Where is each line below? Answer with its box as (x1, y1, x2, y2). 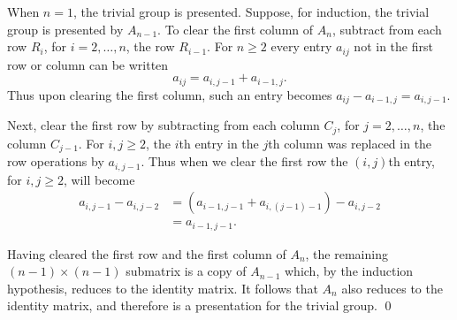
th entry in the (179, 133, 259, 152)
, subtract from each (331, 19, 442, 38)
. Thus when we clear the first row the (141, 152, 348, 171)
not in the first (354, 37, 433, 56)
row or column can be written (7, 55, 169, 73)
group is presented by (7, 19, 124, 38)
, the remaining (305, 244, 388, 263)
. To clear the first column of (157, 19, 314, 38)
